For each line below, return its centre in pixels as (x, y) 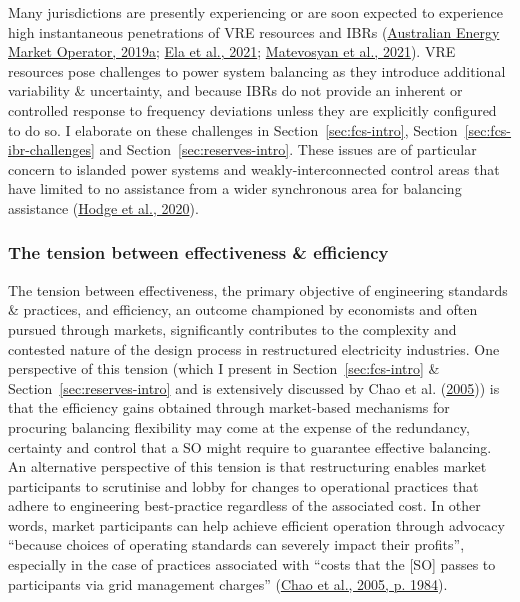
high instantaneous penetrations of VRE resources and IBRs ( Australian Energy (254, 31)
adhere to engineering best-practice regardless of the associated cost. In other (244, 505)
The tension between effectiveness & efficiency (198, 252)
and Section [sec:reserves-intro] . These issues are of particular (288, 149)
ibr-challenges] (51, 149)
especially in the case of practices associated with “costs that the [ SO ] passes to (252, 564)
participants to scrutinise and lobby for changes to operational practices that (243, 485)
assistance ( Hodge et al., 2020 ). (103, 207)
